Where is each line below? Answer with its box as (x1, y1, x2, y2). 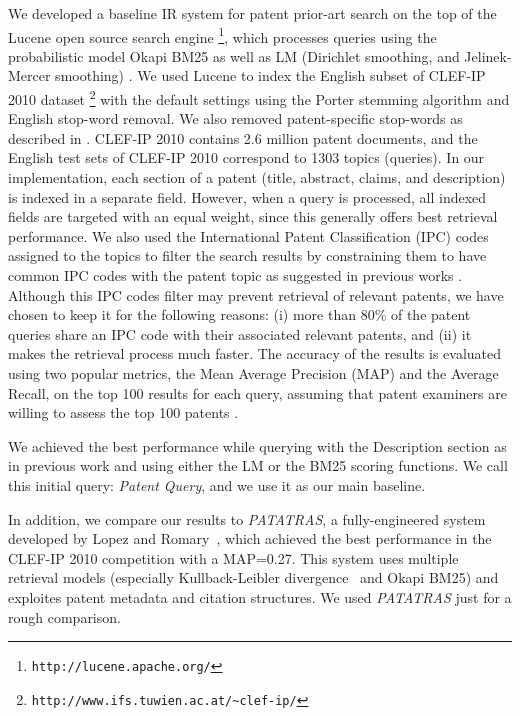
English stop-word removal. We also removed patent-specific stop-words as (8, 108, 463, 129)
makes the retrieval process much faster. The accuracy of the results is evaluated (8, 343, 502, 364)
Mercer (8, 65, 51, 86)
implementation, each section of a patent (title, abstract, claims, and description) (8, 167, 506, 188)
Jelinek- (464, 45, 512, 66)
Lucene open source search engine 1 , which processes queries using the (8, 23, 437, 47)
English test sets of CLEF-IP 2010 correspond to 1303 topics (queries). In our (8, 147, 485, 168)
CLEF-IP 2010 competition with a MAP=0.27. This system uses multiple (8, 547, 459, 568)
